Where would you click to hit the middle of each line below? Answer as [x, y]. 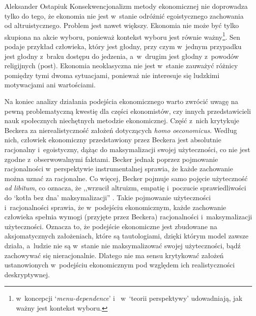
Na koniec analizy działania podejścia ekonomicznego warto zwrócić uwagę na [121, 101]
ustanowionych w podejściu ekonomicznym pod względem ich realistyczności [120, 265]
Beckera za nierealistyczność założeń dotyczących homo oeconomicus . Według [121, 130]
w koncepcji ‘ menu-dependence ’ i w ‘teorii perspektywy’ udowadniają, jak [129, 298]
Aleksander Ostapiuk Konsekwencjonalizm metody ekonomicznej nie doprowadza [126, 6]
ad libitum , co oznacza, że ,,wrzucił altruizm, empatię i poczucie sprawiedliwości [125, 188]
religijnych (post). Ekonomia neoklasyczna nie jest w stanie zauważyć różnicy [121, 66]
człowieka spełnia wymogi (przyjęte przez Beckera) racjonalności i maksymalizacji [128, 217]
